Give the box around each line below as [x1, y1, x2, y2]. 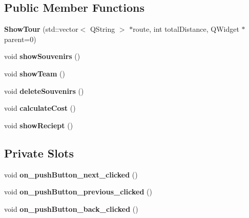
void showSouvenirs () [4, 51, 80, 62]
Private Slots [4, 145, 74, 161]
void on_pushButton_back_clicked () [4, 203, 138, 214]
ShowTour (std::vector [4, 24, 78, 34]
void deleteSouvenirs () [4, 85, 84, 96]
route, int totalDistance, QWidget [133, 24, 239, 34]
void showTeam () [4, 68, 65, 78]
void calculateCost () [4, 103, 76, 113]
